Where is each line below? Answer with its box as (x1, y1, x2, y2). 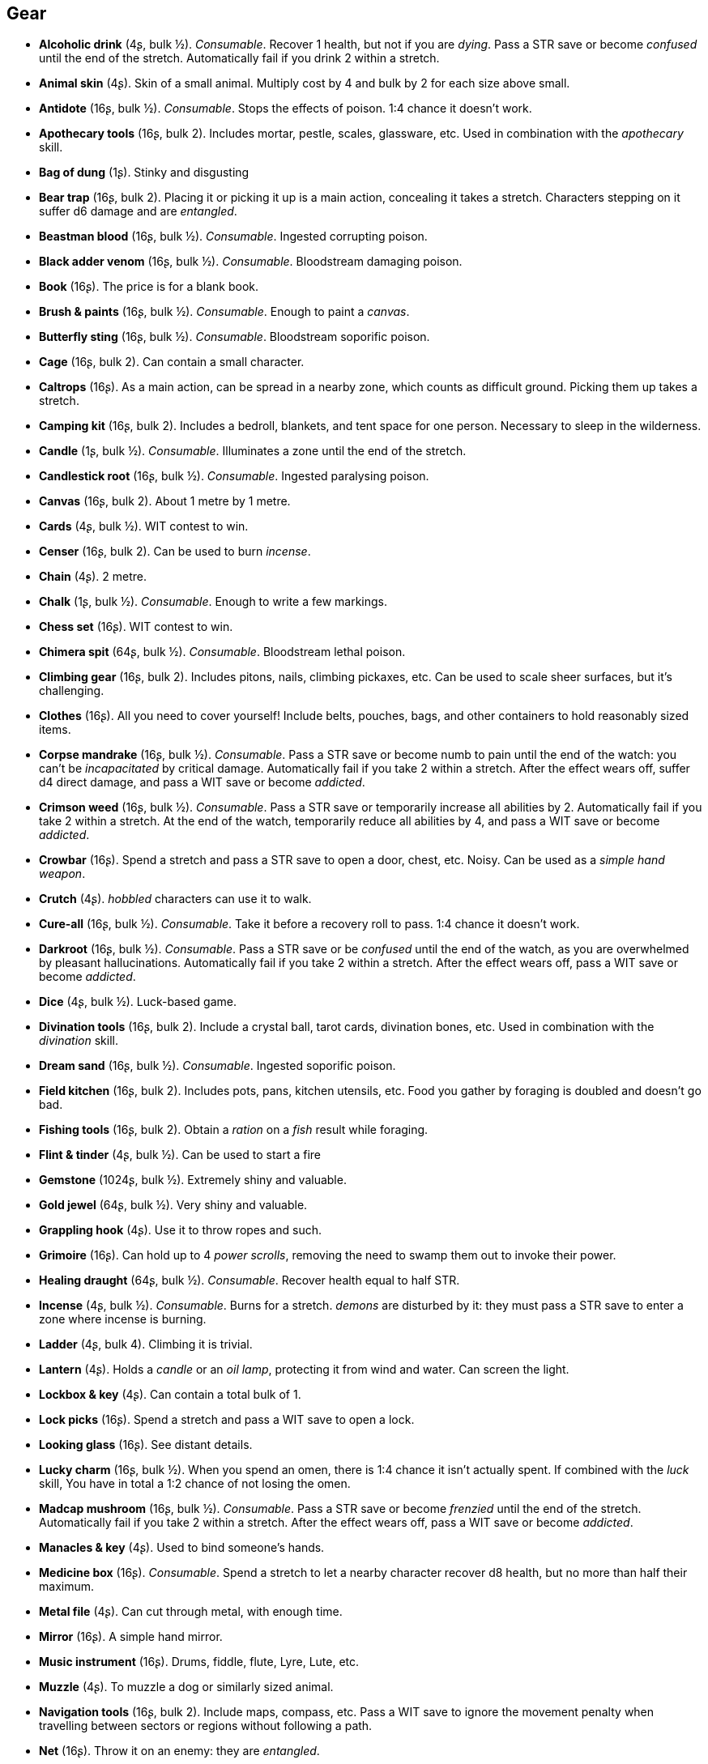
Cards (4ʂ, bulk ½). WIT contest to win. (39, 519, 249, 534)
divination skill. (39, 1033, 119, 1048)
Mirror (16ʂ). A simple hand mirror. (39, 1630, 223, 1644)
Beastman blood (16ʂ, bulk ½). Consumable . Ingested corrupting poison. (39, 229, 428, 244)
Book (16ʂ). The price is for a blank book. (39, 279, 259, 294)
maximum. (39, 1579, 94, 1594)
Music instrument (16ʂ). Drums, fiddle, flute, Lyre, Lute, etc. (39, 1655, 360, 1669)
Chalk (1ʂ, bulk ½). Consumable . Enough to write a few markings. (39, 594, 388, 609)
